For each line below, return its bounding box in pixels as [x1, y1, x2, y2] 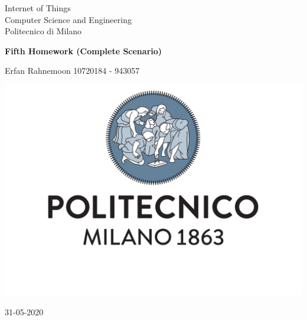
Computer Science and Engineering [5, 13, 132, 25]
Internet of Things [5, 2, 71, 14]
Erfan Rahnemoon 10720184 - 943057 [5, 64, 140, 77]
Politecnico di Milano [5, 25, 82, 37]
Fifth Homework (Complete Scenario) [5, 44, 162, 57]
